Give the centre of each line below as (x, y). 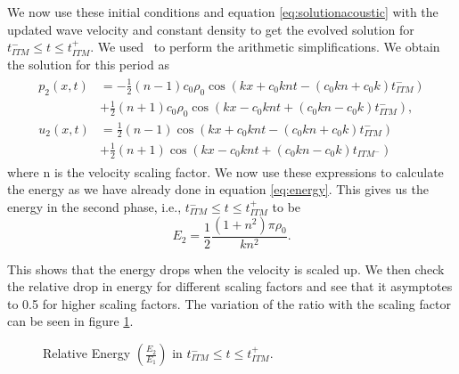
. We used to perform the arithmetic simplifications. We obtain (265, 47)
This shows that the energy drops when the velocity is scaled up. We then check (226, 268)
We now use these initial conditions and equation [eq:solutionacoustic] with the (223, 12)
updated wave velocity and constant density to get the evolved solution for (211, 29)
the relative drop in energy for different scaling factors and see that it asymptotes (230, 286)
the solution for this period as (88, 64)
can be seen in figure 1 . (70, 321)
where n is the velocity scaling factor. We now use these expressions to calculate (225, 171)
